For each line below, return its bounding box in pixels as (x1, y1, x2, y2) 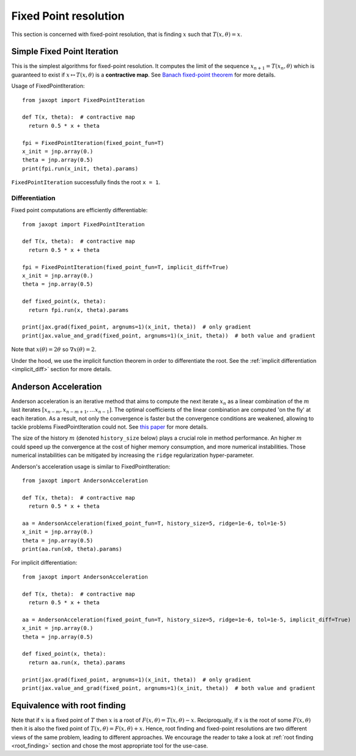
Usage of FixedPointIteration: (11, 83, 85, 90)
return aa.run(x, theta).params (28, 659, 125, 666)
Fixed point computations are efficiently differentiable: (11, 207, 148, 214)
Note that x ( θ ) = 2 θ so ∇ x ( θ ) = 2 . (11, 346, 97, 353)
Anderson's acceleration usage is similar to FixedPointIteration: (11, 462, 171, 470)
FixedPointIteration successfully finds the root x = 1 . (11, 179, 161, 186)
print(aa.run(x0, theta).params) (22, 546, 122, 553)
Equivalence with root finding (11, 700, 126, 711)
